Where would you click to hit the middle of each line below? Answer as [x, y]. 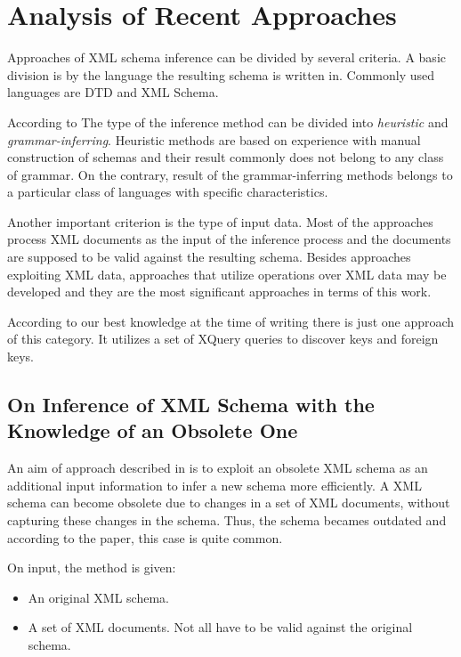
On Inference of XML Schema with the [191, 405]
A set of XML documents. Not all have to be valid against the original [220, 627]
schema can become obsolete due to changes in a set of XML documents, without [229, 503]
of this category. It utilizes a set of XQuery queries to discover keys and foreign [223, 339]
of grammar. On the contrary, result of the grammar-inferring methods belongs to [230, 174]
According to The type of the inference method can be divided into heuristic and [228, 122]
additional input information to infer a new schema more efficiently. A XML [214, 485]
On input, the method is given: [92, 568]
